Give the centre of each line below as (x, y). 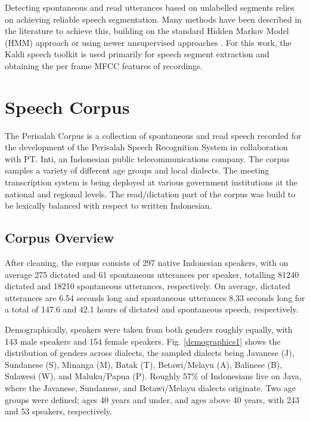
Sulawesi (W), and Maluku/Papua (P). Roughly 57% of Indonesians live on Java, (153, 376)
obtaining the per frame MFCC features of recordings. (104, 65)
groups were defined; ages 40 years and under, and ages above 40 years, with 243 (152, 399)
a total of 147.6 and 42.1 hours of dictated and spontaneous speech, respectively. (152, 309)
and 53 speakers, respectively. (58, 411)
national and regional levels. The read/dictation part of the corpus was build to (150, 194)
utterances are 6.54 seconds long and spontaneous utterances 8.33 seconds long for (155, 297)
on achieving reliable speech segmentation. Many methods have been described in (154, 19)
